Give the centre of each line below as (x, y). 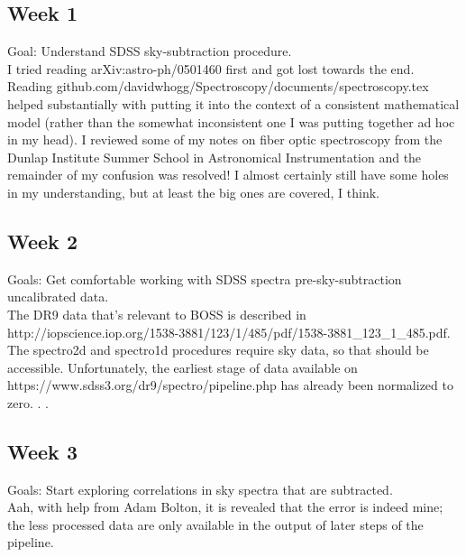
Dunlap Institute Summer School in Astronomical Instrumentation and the (215, 157)
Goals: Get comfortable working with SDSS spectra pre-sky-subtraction (205, 278)
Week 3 (42, 451)
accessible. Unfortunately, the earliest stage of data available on (183, 367)
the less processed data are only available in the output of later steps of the (215, 524)
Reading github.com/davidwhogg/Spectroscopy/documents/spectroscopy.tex (218, 86)
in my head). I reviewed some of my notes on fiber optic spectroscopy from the (225, 139)
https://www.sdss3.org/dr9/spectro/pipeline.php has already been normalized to (230, 385)
